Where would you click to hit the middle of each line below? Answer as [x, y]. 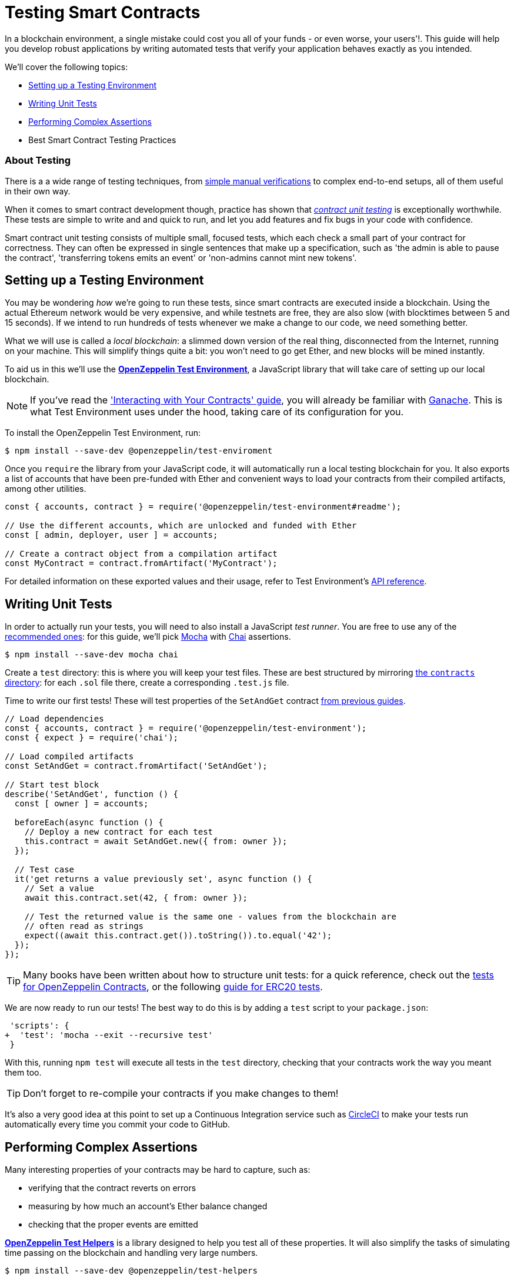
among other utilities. [46, 489]
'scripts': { [39, 1026]
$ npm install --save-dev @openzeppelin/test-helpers [131, 1271]
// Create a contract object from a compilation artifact [141, 554]
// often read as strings [84, 926]
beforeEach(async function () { [89, 823]
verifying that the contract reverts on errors [112, 1188]
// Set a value [59, 889]
